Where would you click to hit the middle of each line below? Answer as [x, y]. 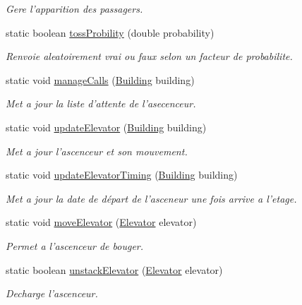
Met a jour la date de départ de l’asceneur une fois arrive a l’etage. [151, 198]
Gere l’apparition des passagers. [74, 8]
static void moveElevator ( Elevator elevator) [101, 222]
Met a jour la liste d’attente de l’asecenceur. [101, 103]
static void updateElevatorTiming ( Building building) [122, 175]
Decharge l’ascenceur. [52, 293]
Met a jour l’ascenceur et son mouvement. [97, 151]
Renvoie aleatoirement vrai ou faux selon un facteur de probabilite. [149, 56]
